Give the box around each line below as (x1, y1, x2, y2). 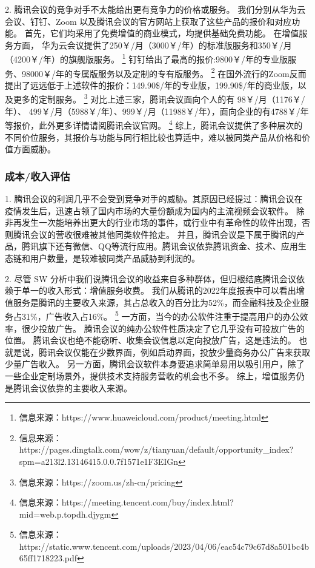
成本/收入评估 (5, 168, 70, 183)
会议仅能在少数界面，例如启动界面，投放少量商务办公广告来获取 (55, 345, 310, 358)
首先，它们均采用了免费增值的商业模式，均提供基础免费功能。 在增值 (24, 27, 299, 39)
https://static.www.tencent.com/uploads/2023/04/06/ (19, 539, 221, 552)
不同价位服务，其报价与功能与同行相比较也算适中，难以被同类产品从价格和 (5, 130, 302, 143)
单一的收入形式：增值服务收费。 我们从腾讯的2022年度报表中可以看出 (21, 284, 296, 297)
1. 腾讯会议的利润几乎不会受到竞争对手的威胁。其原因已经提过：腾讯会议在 (5, 192, 303, 205)
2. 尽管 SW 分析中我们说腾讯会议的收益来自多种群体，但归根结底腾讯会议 (5, 272, 297, 285)
